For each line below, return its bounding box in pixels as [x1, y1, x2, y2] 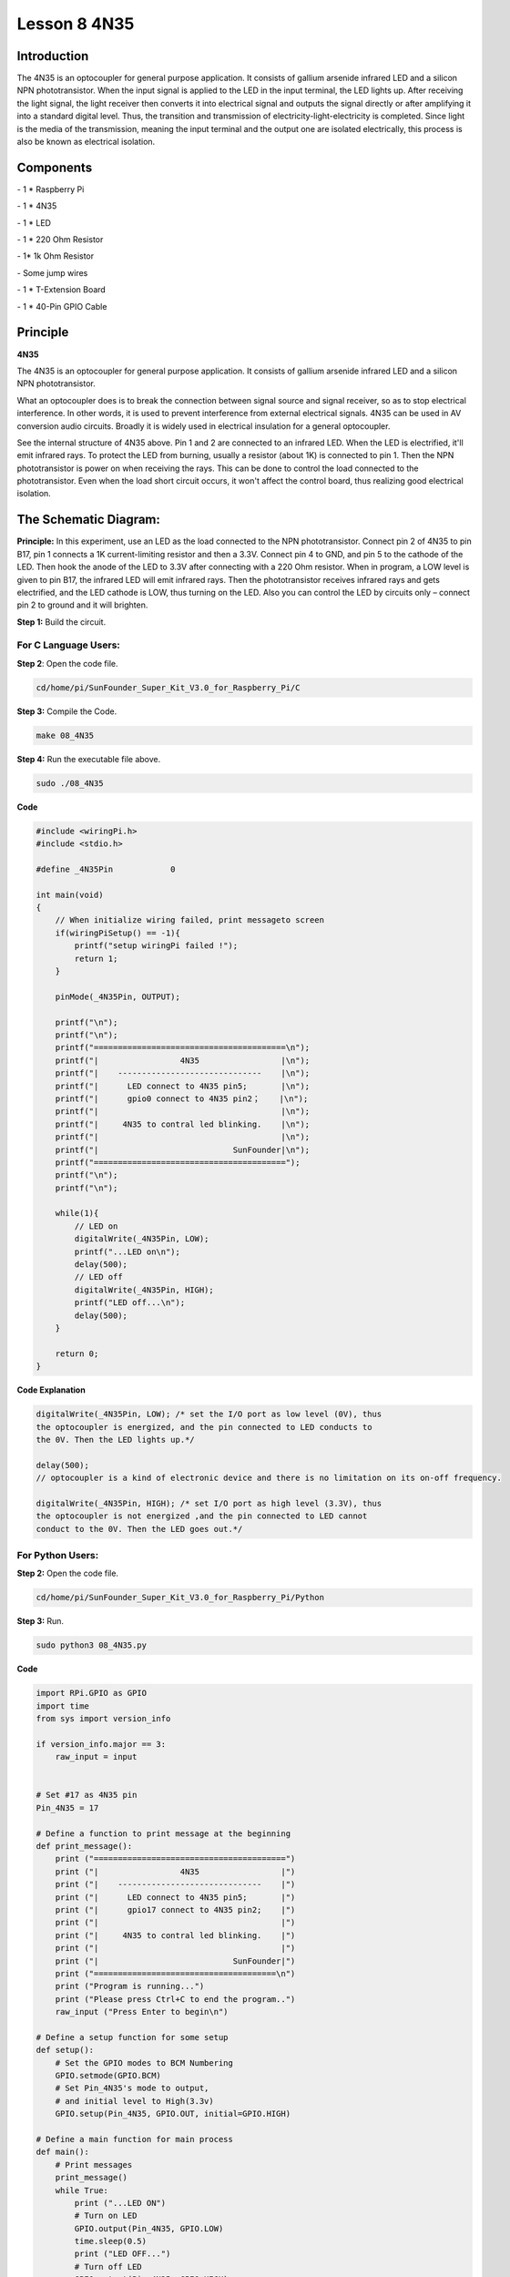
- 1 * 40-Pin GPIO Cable [16, 301, 107, 311]
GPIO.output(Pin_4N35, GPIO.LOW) [74, 2223, 224, 2233]
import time [36, 1700, 90, 1711]
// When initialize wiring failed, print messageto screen [55, 915, 325, 925]
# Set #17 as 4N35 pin [36, 1790, 138, 1801]
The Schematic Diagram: [16, 512, 161, 527]
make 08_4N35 [36, 730, 95, 740]
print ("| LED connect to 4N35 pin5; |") [55, 1892, 296, 1903]
